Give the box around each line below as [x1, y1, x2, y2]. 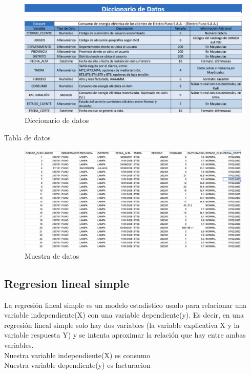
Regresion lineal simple [4, 275, 129, 291]
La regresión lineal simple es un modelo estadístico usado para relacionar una [4, 299, 247, 310]
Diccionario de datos [25, 115, 89, 126]
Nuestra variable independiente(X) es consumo [4, 349, 151, 360]
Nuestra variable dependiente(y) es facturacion [4, 360, 151, 370]
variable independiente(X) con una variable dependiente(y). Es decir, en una [4, 309, 244, 320]
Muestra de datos [25, 250, 79, 261]
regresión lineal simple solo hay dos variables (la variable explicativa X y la [4, 319, 240, 330]
